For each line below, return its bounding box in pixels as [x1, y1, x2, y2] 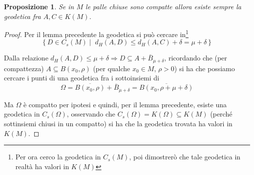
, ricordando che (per [164, 53, 227, 63]
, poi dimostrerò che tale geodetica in [129, 152, 241, 162]
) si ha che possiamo [174, 63, 235, 73]
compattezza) [4, 63, 44, 73]
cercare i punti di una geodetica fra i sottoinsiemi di [4, 73, 159, 83]
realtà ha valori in [15, 161, 69, 171]
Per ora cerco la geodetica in [15, 152, 101, 162]
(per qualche [93, 63, 130, 73]
